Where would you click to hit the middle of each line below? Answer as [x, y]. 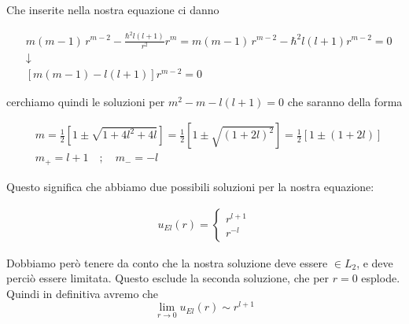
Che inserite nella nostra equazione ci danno [113, 9]
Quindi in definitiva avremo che [82, 293]
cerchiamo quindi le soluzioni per [86, 101]
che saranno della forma [345, 101]
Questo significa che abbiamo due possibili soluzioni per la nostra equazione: [190, 186]
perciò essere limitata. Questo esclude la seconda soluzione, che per [168, 278]
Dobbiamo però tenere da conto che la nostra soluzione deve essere [167, 262]
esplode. [381, 278]
